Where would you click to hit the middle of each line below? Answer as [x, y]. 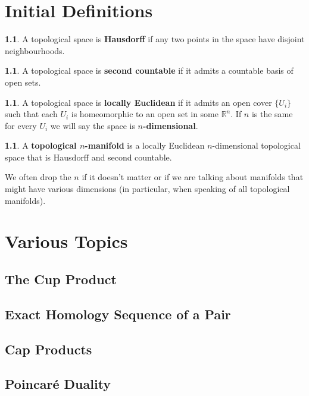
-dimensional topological [256, 145]
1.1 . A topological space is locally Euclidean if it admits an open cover [138, 102]
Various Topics [66, 241]
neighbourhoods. [35, 50]
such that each [31, 114]
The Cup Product [61, 279]
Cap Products [49, 349]
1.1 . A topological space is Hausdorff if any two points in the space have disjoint [155, 39]
